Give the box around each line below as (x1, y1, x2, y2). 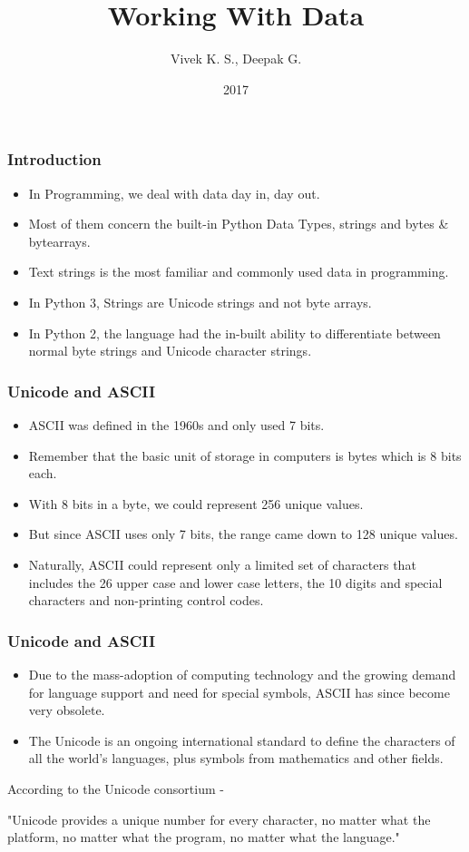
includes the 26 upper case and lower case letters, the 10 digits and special (28, 573, 443, 592)
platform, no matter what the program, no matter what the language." (7, 828, 400, 847)
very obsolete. (28, 700, 105, 720)
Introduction (7, 148, 102, 171)
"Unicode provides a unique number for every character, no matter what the (7, 809, 431, 828)
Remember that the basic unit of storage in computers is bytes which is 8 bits (28, 446, 462, 465)
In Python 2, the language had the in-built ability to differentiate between (28, 323, 441, 342)
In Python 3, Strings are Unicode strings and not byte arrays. (28, 292, 372, 311)
